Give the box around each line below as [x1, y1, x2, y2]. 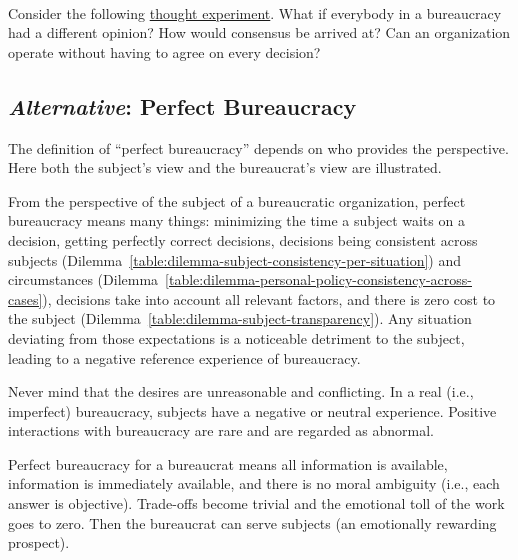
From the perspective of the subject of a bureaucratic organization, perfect [8, 190, 466, 211]
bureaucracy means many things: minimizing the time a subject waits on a [8, 210, 465, 231]
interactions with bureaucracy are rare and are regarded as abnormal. [8, 420, 435, 441]
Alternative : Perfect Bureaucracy [8, 90, 357, 121]
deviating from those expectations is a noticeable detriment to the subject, [8, 327, 465, 348]
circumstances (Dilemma [8, 269, 159, 290]
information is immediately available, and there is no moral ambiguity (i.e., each [8, 473, 500, 494]
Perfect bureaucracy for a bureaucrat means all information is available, [8, 453, 448, 474]
